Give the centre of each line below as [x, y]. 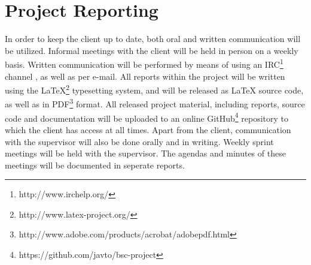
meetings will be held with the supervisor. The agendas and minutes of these [145, 153]
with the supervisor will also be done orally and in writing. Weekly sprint [139, 141]
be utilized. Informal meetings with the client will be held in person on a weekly [152, 50]
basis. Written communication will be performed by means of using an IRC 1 [144, 63]
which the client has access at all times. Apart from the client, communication [148, 129]
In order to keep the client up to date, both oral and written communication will [153, 39]
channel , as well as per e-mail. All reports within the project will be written [145, 76]
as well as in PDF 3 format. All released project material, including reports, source [155, 103]
